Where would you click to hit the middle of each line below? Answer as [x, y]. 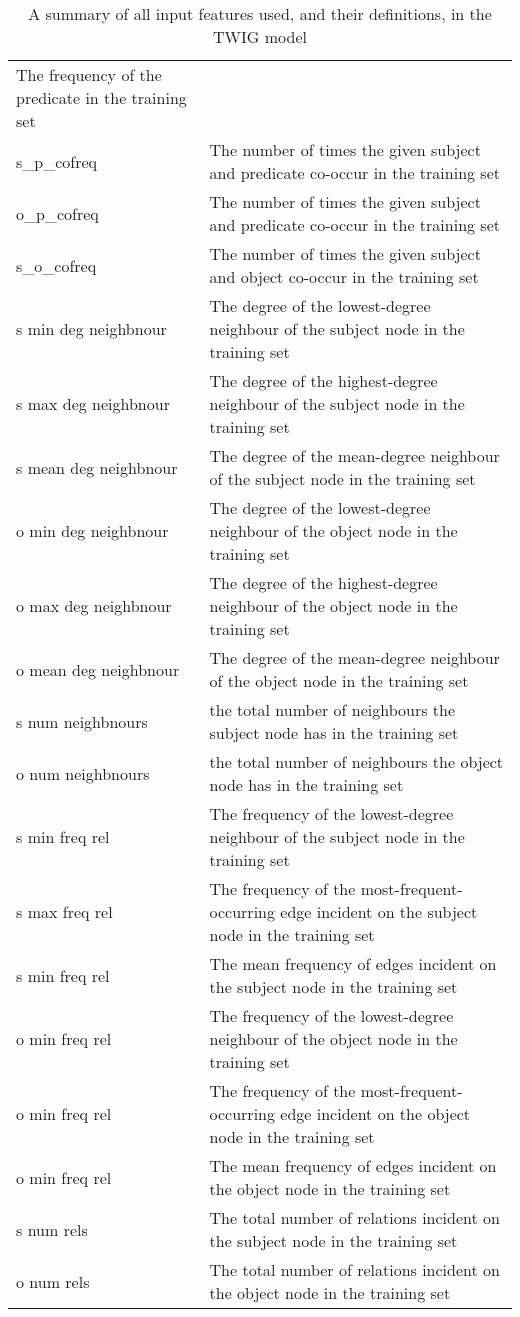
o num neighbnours [83, 773]
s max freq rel [64, 911]
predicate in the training [101, 97]
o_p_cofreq [57, 213]
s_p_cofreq [57, 161]
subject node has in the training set [334, 732]
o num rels [53, 1281]
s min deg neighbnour [91, 328]
